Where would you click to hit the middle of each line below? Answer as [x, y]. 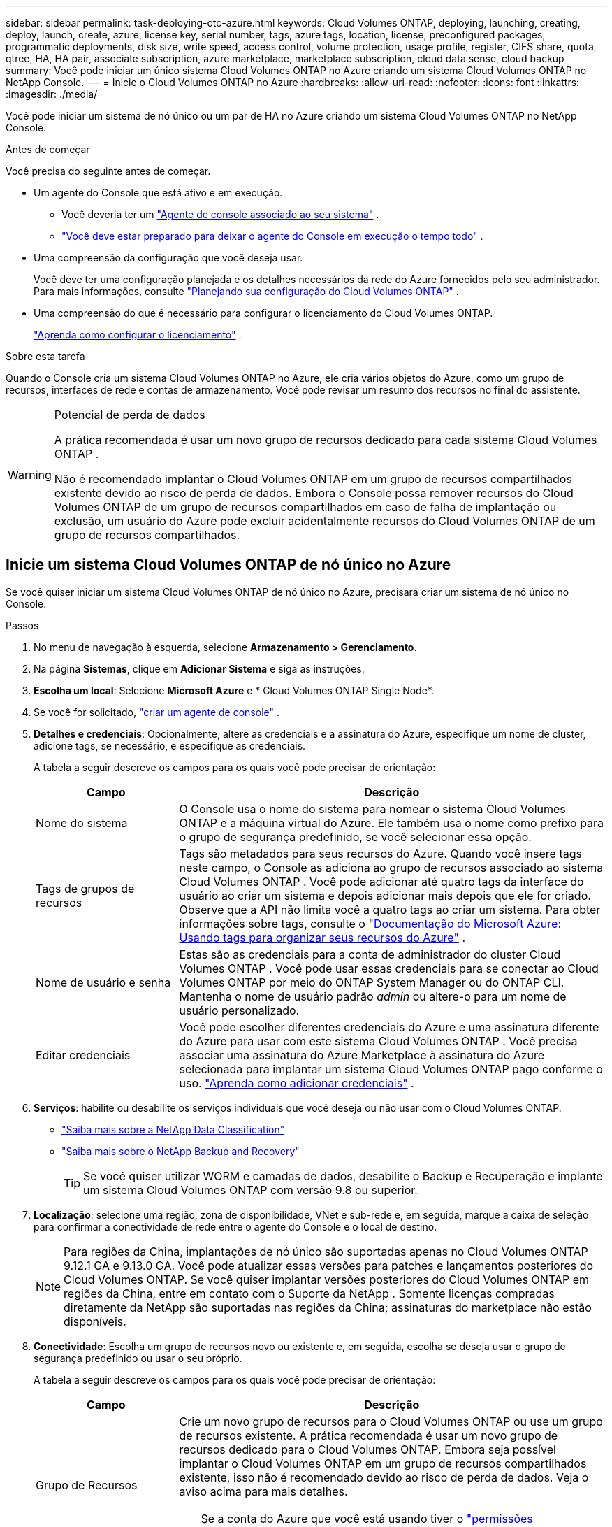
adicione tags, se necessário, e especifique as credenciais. [170, 745]
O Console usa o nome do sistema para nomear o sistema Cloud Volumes [372, 809]
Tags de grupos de [85, 888]
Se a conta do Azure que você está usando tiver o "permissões [367, 1518]
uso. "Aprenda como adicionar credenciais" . [297, 1083]
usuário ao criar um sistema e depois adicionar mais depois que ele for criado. [385, 895]
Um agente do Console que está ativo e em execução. [158, 193]
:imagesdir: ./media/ [52, 94]
